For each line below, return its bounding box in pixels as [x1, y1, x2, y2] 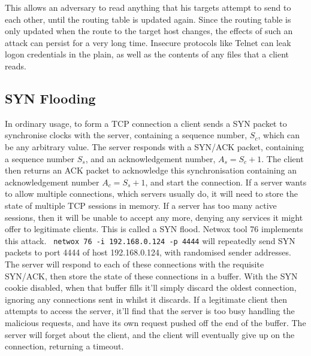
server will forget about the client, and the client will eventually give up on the [5, 328, 295, 340]
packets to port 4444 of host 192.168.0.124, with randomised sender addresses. [5, 246, 291, 258]
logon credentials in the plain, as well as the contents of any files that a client [5, 48, 289, 60]
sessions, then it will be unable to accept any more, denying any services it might [5, 211, 303, 223]
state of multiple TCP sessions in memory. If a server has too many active [5, 199, 277, 211]
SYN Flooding [5, 89, 96, 107]
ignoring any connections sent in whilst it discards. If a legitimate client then [5, 293, 288, 305]
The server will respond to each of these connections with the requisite [5, 257, 264, 270]
